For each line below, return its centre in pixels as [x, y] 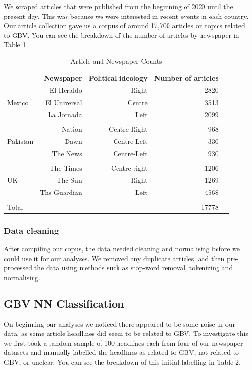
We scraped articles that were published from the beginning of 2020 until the [118, 6]
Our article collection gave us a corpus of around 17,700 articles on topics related [125, 26]
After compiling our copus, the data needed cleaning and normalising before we [122, 249]
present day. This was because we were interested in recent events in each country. [126, 16]
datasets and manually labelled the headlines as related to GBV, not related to [122, 352]
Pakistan [20, 141]
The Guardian [61, 192]
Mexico [18, 102]
